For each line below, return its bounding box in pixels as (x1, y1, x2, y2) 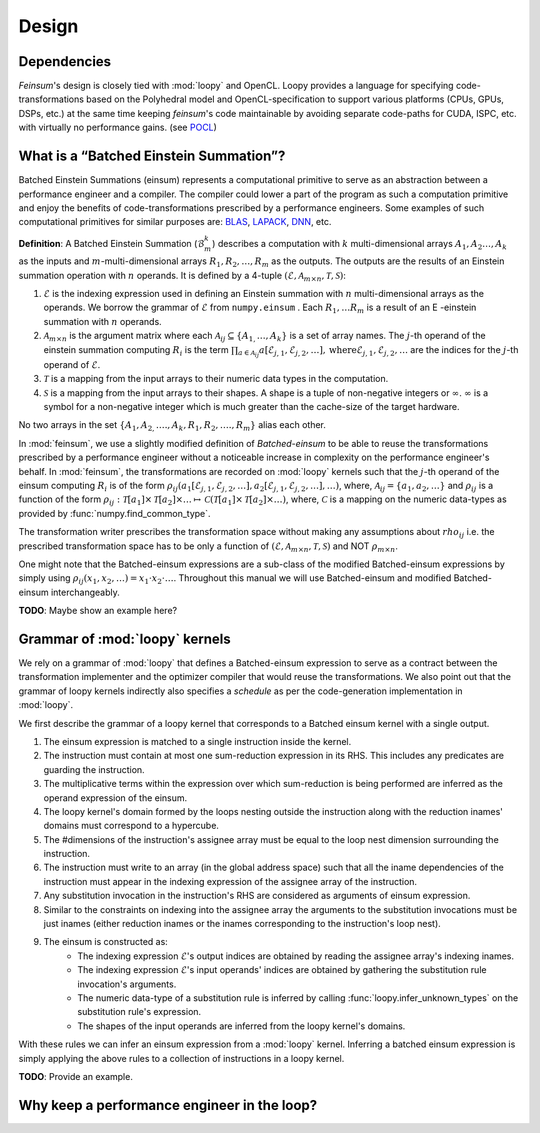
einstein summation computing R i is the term (43, 343, 229, 358)
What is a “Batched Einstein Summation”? (18, 148, 286, 165)
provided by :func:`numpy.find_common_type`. (18, 507, 211, 519)
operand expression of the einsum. (43, 791, 188, 804)
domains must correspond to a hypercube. (43, 820, 220, 832)
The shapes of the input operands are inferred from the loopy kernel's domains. (77, 1020, 406, 1032)
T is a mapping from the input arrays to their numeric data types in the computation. (43, 373, 389, 385)
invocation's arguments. (77, 978, 177, 990)
